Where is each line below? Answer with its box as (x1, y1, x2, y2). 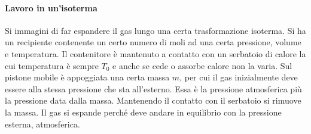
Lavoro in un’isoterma (5, 1, 97, 14)
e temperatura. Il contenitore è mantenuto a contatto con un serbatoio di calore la (5, 47, 306, 60)
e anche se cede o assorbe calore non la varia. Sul (112, 59, 292, 71)
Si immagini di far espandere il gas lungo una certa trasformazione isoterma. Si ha (5, 24, 306, 36)
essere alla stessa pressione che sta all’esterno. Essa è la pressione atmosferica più (5, 82, 302, 95)
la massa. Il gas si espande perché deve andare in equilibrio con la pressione (5, 105, 282, 118)
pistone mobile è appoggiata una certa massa (5, 71, 170, 83)
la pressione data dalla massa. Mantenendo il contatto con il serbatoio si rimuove (5, 94, 301, 107)
